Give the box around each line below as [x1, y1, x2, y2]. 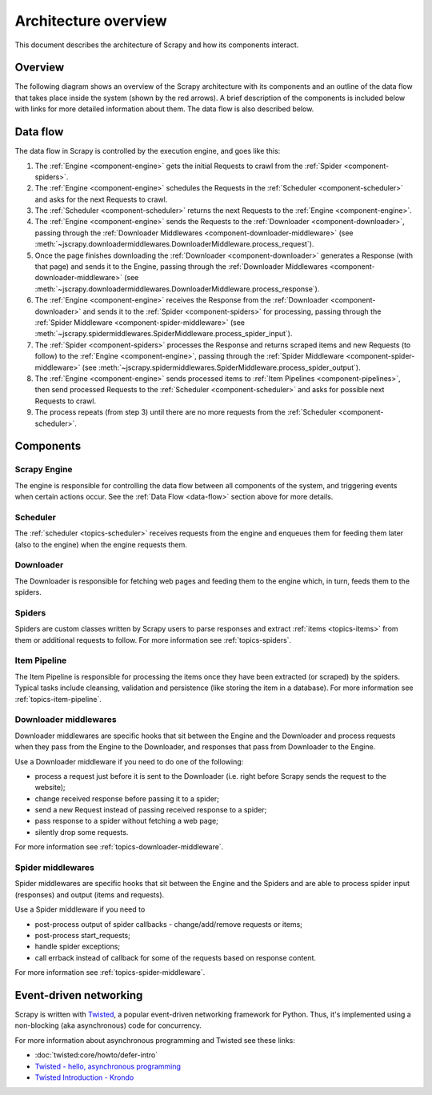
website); [34, 783, 66, 792]
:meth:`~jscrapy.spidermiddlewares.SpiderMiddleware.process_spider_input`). [34, 329, 293, 339]
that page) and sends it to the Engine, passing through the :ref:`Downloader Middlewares [34, 262, 328, 271]
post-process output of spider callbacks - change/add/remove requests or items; [34, 919, 303, 929]
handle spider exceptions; [34, 941, 120, 952]
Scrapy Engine [14, 464, 73, 475]
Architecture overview [14, 12, 167, 30]
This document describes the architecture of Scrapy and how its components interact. [14, 40, 299, 50]
